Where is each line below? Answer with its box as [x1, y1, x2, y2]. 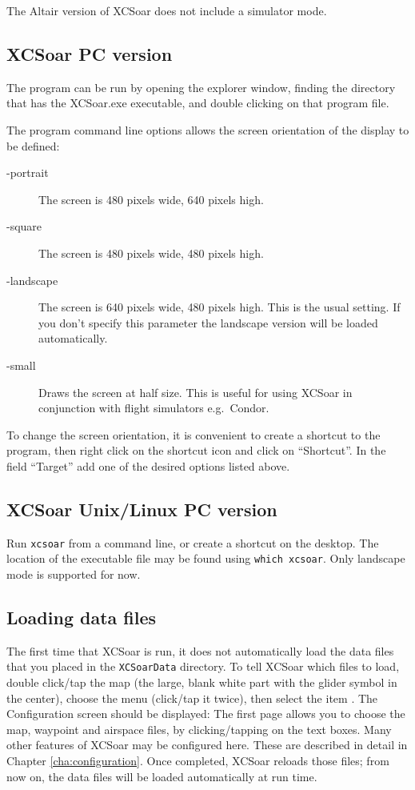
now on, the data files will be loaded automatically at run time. [6, 768, 317, 784]
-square [6, 218, 42, 235]
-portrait [6, 164, 49, 181]
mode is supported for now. [6, 566, 141, 582]
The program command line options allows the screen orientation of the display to [6, 121, 409, 138]
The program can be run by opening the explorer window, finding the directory [6, 78, 396, 95]
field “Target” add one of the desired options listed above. [6, 457, 290, 474]
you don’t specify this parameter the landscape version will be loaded [38, 314, 378, 331]
